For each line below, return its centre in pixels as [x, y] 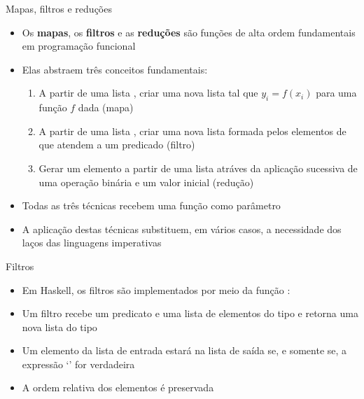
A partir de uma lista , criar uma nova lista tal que [148, 93]
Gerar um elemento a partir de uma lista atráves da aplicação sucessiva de [198, 168]
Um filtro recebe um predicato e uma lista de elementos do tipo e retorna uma [190, 313]
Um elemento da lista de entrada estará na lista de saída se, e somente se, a [184, 350]
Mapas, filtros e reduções [59, 8]
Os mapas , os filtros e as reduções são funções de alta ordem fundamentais [189, 32]
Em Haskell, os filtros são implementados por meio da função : [156, 289]
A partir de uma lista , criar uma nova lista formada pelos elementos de [192, 131]
